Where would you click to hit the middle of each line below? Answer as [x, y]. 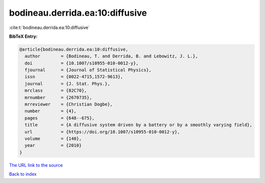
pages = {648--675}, [60, 118]
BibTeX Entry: [23, 36]
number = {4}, [51, 111]
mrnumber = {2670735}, [58, 97]
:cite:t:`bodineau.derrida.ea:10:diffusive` [50, 27]
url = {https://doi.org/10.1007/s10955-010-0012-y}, [102, 132]
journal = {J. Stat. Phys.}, [67, 84]
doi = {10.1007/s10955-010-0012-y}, [82, 63]
